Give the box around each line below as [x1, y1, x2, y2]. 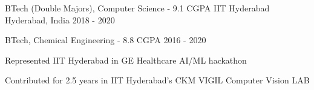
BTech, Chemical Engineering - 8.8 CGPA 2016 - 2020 [5, 34, 206, 46]
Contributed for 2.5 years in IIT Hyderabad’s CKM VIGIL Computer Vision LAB [5, 74, 310, 86]
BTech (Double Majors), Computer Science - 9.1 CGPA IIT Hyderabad [5, 2, 270, 14]
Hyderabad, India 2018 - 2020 [5, 13, 115, 26]
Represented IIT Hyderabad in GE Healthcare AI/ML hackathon [5, 53, 247, 66]
